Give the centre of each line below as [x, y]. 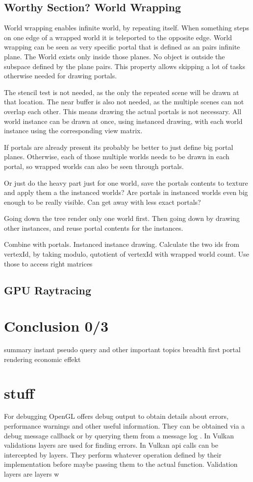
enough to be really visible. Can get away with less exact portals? [102, 202]
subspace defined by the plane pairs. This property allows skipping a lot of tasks [125, 66]
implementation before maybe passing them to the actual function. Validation [121, 464]
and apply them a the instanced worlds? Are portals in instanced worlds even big [126, 192]
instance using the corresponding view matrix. [73, 131]
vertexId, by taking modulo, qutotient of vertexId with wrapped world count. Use [126, 254]
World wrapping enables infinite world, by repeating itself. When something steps [126, 28]
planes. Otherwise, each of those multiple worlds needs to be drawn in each [117, 157]
